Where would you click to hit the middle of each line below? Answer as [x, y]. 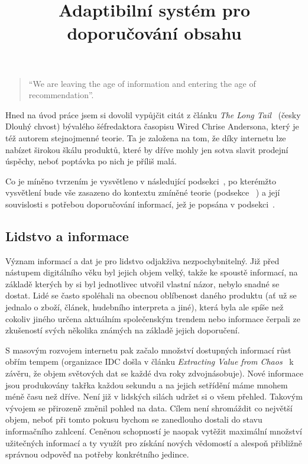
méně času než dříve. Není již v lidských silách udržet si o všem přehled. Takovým [154, 396]
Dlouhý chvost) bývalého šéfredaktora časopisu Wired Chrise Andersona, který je [152, 126]
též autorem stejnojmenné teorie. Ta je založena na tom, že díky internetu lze [146, 137]
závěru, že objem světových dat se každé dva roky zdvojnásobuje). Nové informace [154, 373]
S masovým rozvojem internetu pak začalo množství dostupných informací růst [148, 350]
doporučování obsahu [154, 33]
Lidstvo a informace [67, 236]
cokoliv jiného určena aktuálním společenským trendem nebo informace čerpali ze [153, 318]
